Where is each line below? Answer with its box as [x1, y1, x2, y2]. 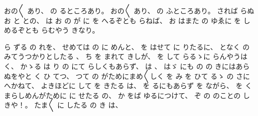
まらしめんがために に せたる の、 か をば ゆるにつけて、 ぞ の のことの [4, 90, 241, 100]
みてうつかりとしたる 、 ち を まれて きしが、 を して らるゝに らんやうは [4, 51, 248, 61]
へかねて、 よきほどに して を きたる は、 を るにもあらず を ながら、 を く [4, 80, 252, 91]
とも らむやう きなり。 [24, 25, 100, 35]
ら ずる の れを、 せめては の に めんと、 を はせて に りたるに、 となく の [4, 41, 250, 52]
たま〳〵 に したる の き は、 [34, 100, 123, 110]
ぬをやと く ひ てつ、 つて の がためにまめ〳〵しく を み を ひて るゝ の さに [4, 70, 250, 81]
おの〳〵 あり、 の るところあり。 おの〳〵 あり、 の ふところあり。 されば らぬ [4, 5, 255, 15]
